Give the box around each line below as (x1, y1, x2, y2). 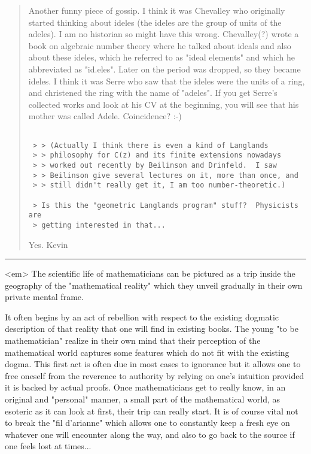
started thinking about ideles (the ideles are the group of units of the (28, 16, 282, 28)
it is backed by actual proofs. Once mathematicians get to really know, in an (5, 381, 286, 394)
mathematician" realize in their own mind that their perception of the (5, 334, 261, 347)
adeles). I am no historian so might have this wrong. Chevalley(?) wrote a (28, 28, 299, 40)
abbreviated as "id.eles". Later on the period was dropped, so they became (28, 62, 301, 75)
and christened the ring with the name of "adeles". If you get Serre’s (28, 86, 278, 99)
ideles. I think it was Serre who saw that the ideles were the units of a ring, (28, 74, 305, 87)
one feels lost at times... (5, 440, 92, 452)
